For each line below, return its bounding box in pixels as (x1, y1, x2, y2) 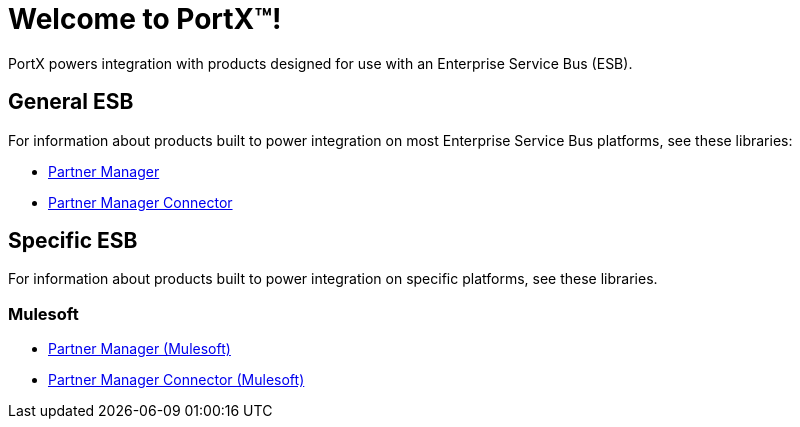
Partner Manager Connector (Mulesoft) (48, 371, 305, 389)
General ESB (8, 89, 134, 115)
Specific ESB (8, 228, 138, 254)
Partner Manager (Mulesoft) (48, 340, 231, 358)
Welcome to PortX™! (8, 2, 282, 36)
